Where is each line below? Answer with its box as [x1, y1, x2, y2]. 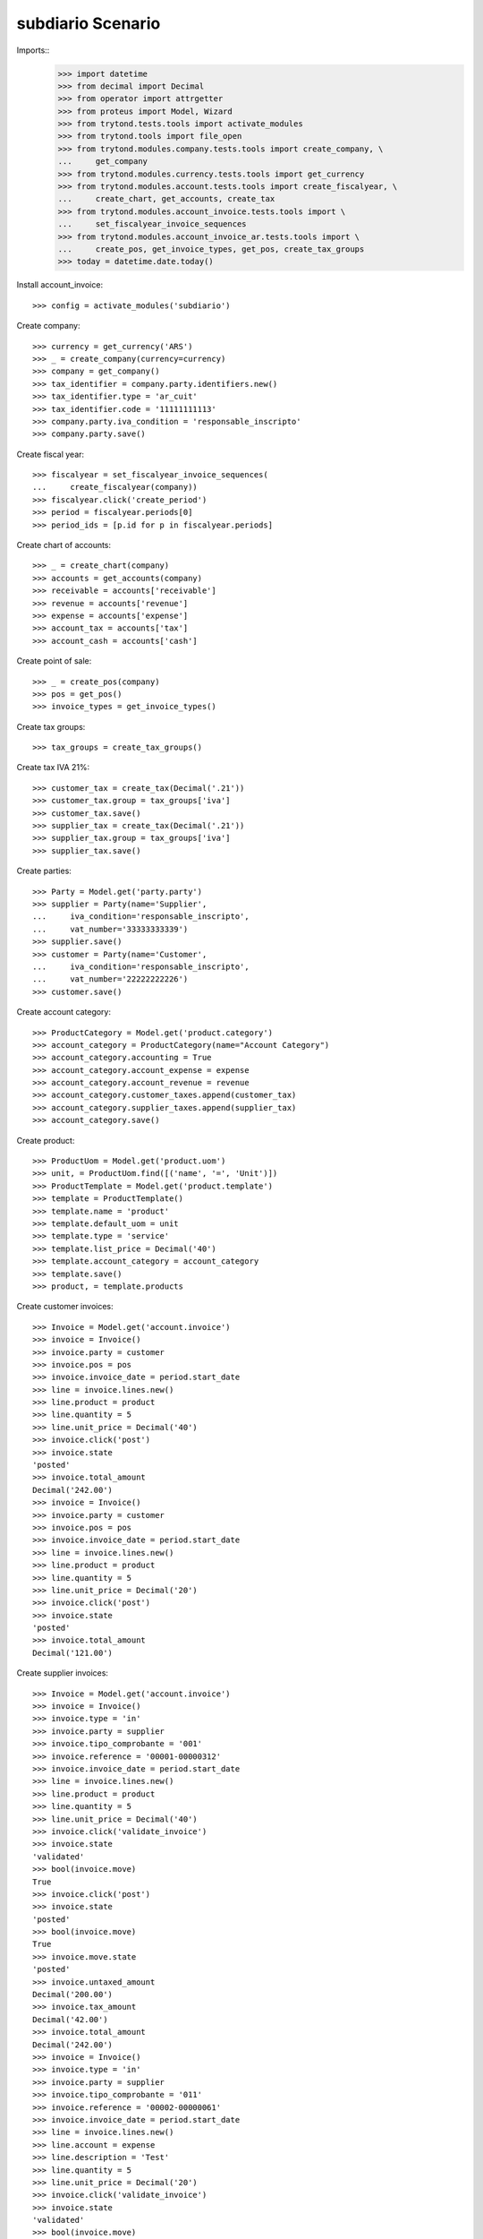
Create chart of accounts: [16, 540, 112, 551]
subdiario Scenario [16, 13, 161, 33]
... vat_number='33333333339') [32, 923, 189, 934]
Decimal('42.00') [32, 2014, 108, 2024]
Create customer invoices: [16, 1301, 114, 1312]
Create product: [16, 1135, 75, 1145]
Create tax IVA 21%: [16, 762, 90, 773]
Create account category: [16, 1007, 112, 1017]
